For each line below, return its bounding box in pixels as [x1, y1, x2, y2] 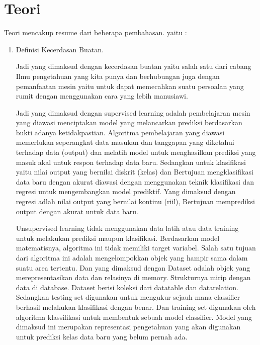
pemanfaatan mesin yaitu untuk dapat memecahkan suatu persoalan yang [16, 80, 244, 91]
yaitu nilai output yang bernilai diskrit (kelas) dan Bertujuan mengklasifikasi [16, 166, 253, 177]
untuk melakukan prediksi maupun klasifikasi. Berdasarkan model [16, 232, 220, 243]
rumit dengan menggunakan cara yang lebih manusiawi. [16, 91, 188, 101]
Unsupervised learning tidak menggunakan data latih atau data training [16, 223, 239, 233]
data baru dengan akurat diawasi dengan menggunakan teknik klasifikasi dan [16, 176, 254, 187]
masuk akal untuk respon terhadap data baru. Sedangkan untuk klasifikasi [16, 156, 246, 167]
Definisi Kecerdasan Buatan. [16, 44, 104, 54]
